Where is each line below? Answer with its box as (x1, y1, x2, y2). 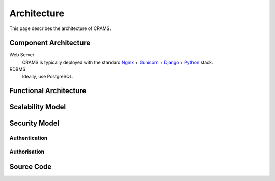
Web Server (9, 52, 35, 58)
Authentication (9, 135, 48, 142)
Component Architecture (9, 39, 91, 47)
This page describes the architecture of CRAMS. (9, 25, 112, 32)
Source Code (9, 162, 52, 171)
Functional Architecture (9, 86, 87, 95)
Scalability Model (9, 103, 66, 111)
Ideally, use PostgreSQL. (22, 73, 74, 79)
